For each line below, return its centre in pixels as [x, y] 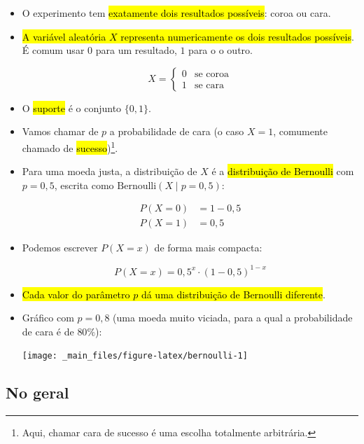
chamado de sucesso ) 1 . [70, 146]
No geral [37, 393]
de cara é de [48, 331]
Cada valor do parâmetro [76, 294]
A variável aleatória [64, 36]
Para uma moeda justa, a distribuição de [110, 171]
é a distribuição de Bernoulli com [283, 171]
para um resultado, [136, 50]
